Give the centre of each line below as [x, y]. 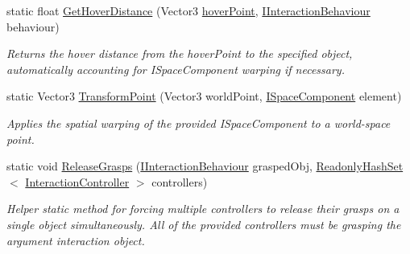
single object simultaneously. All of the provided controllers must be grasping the [204, 224]
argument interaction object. [76, 240]
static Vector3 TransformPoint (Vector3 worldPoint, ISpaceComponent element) [204, 96]
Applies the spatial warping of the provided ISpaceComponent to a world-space [199, 123]
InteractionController [77, 181]
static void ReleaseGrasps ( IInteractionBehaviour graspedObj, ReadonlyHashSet [205, 166]
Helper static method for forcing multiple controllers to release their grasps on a [203, 209]
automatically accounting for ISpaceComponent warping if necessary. [176, 69]
